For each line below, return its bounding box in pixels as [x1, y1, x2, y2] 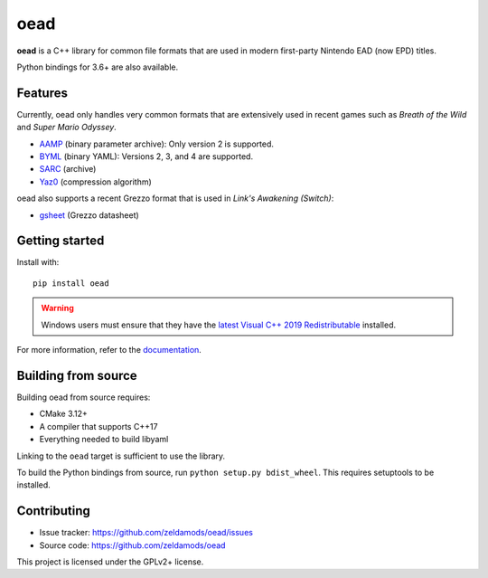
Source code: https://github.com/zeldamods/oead [39, 539, 226, 551]
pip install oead [33, 278, 109, 289]
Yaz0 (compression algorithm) [39, 176, 153, 187]
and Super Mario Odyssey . [16, 122, 117, 133]
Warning [41, 303, 74, 314]
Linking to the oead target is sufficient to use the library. [16, 450, 226, 461]
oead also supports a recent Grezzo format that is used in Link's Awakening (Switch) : [16, 193, 334, 204]
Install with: [16, 257, 60, 268]
